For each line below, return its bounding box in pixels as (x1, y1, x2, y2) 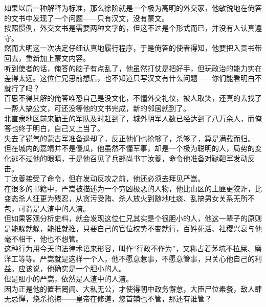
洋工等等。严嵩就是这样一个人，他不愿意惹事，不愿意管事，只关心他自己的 (4, 253, 255, 264)
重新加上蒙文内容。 (25, 52, 90, 63)
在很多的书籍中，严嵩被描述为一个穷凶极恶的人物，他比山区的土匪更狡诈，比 (4, 183, 262, 193)
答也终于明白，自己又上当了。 (4, 123, 104, 134)
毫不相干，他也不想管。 (4, 233, 83, 244)
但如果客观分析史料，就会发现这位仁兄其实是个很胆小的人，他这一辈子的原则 (4, 213, 262, 224)
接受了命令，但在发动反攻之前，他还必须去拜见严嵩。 (25, 173, 205, 184)
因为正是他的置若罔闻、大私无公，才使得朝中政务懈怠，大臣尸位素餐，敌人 (4, 283, 255, 294)
